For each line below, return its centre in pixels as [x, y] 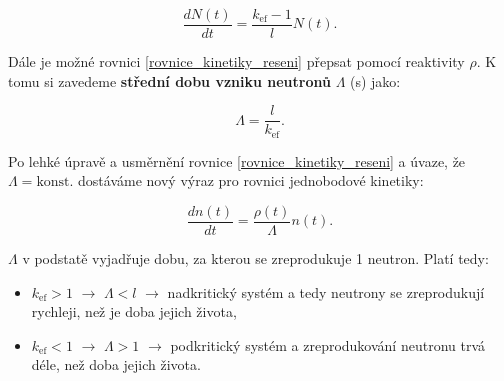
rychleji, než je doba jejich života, [134, 311]
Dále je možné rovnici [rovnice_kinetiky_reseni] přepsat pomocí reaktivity [236, 61]
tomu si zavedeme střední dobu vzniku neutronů [169, 80]
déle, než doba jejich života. [116, 364]
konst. [55, 182]
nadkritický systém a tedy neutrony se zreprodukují [326, 291]
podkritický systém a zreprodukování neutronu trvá [328, 344]
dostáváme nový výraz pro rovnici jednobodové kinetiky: [251, 180]
